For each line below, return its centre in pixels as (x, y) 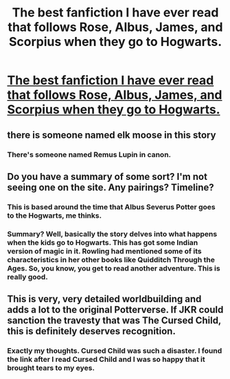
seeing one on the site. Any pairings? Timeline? (111, 187)
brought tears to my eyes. (51, 368)
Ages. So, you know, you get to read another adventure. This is (114, 268)
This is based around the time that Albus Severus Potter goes (112, 207)
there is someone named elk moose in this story (112, 135)
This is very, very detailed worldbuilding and (104, 299)
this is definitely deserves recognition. (92, 331)
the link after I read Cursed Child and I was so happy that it (106, 360)
